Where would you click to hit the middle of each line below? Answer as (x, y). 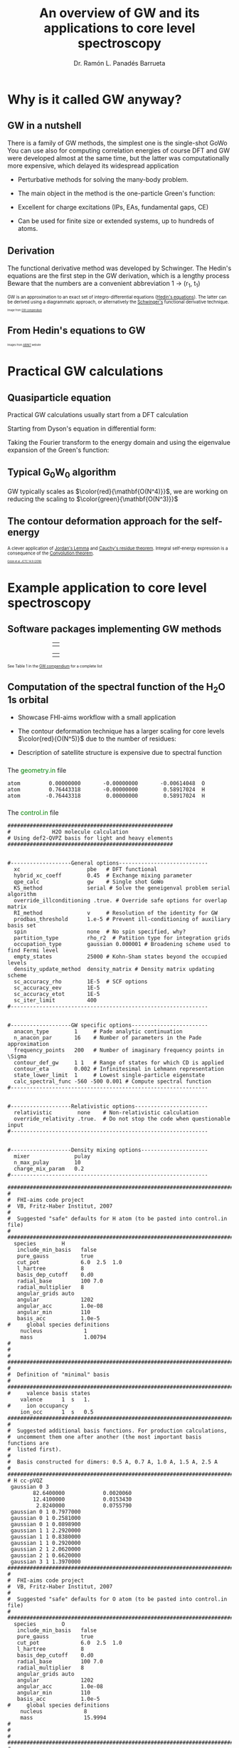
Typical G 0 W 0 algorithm (62, 473)
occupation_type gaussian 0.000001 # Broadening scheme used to (122, 945)
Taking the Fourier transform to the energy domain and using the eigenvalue (119, 442)
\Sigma (17, 1056)
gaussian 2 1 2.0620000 (46, 1549)
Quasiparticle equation (59, 397)
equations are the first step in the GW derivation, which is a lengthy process (118, 275)
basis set (22, 926)
